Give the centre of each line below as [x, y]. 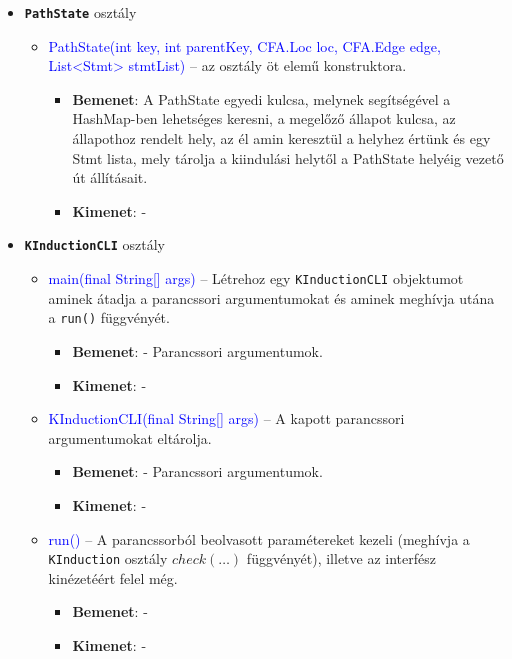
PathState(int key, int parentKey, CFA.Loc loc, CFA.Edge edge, [244, 45]
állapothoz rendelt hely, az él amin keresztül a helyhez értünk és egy [281, 138]
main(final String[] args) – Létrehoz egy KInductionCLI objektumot [256, 278]
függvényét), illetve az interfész [341, 558]
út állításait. [110, 177]
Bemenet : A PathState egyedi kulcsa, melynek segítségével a [261, 98]
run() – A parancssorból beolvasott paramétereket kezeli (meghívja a [259, 538]
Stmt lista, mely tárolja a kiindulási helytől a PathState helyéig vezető [288, 157]
